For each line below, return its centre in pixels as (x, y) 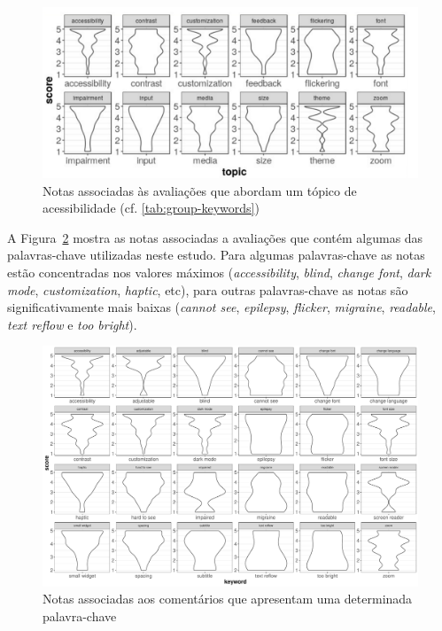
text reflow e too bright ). (72, 324)
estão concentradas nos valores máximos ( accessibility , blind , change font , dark (219, 272)
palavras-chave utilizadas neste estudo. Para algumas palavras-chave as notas (216, 255)
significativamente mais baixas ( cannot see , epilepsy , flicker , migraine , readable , (221, 307)
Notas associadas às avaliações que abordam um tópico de (200, 190)
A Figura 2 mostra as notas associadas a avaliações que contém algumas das (215, 237)
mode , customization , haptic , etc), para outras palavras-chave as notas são (208, 289)
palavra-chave (80, 615)
